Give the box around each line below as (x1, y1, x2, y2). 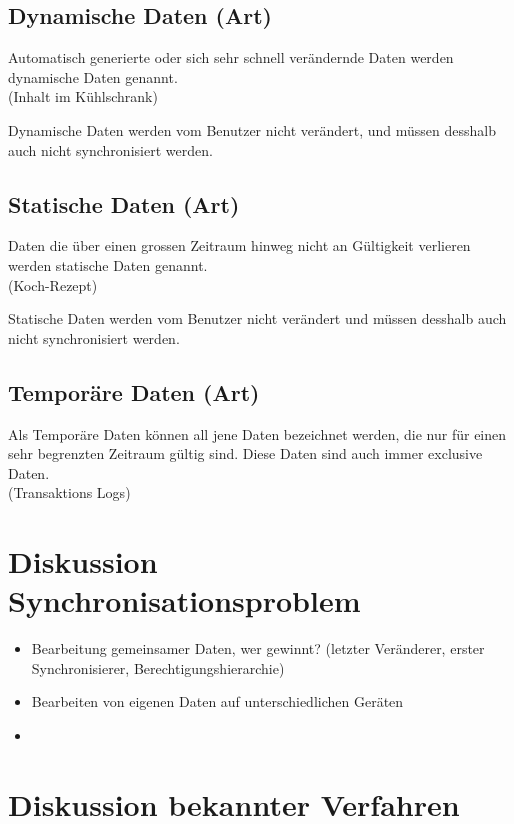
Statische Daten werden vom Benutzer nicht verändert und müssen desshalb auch (8, 308, 507, 329)
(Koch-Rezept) (8, 274, 98, 295)
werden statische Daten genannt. (8, 254, 208, 275)
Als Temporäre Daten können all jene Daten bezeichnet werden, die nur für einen (8, 423, 507, 444)
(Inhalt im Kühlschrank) (8, 86, 158, 107)
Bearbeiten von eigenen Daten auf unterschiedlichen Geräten (31, 691, 404, 712)
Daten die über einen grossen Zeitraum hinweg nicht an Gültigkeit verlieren (8, 235, 471, 256)
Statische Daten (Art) (8, 188, 240, 219)
